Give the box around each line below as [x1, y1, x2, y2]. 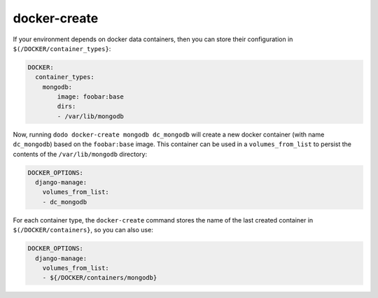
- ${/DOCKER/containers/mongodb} [42, 274, 157, 282]
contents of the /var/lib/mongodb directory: [13, 150, 147, 158]
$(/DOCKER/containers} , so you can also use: [13, 226, 153, 234]
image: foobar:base [57, 93, 124, 101]
